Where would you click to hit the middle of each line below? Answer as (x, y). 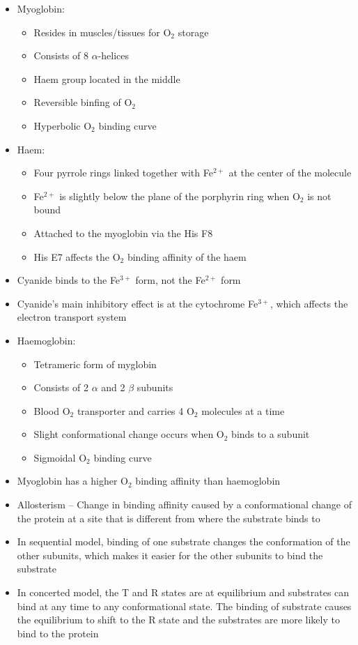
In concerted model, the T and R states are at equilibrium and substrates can (183, 592)
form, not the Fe (170, 280)
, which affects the (309, 303)
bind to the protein (58, 633)
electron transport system (72, 317)
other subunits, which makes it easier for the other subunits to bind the (170, 555)
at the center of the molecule (290, 173)
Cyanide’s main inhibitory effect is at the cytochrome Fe (138, 303)
